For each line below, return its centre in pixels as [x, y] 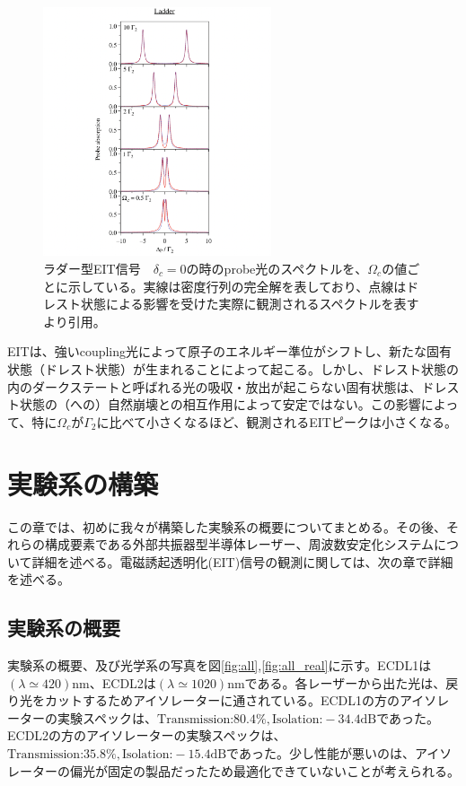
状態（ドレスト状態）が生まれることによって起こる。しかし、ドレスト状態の [233, 369]
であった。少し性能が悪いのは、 [321, 753]
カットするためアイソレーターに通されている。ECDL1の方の [222, 700]
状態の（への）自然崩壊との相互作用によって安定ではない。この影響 [220, 404]
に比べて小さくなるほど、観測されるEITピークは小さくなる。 [277, 421]
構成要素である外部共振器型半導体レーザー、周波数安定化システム [239, 544]
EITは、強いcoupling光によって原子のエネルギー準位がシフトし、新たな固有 [229, 351]
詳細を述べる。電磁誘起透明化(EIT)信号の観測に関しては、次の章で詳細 [242, 561]
